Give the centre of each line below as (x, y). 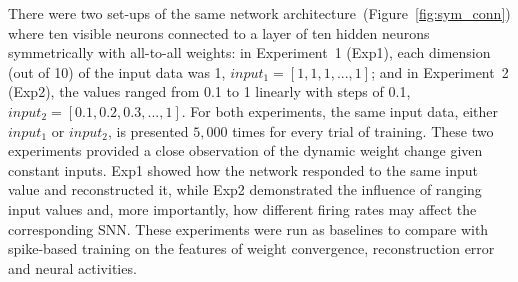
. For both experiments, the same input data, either (340, 110)
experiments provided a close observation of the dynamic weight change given (245, 150)
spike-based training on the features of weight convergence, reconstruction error (251, 248)
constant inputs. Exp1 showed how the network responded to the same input (243, 169)
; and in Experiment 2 (440, 71)
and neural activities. (72, 267)
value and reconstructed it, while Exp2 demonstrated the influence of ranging (245, 189)
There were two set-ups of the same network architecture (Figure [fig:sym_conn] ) (259, 13)
